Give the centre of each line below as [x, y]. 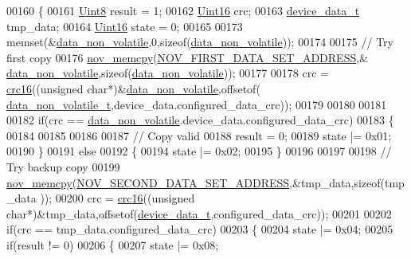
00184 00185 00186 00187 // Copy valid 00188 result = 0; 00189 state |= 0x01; [199, 135]
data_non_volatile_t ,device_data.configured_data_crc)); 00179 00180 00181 [197, 104]
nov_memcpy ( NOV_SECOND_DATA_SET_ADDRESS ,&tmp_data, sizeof [194, 182]
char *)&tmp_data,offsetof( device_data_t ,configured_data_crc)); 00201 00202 [199, 213]
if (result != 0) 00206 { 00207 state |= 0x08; [113, 244]
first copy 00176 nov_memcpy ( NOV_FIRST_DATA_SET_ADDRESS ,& [188, 57]
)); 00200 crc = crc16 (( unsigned [117, 198]
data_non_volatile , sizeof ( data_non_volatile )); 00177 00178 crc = [168, 73]
